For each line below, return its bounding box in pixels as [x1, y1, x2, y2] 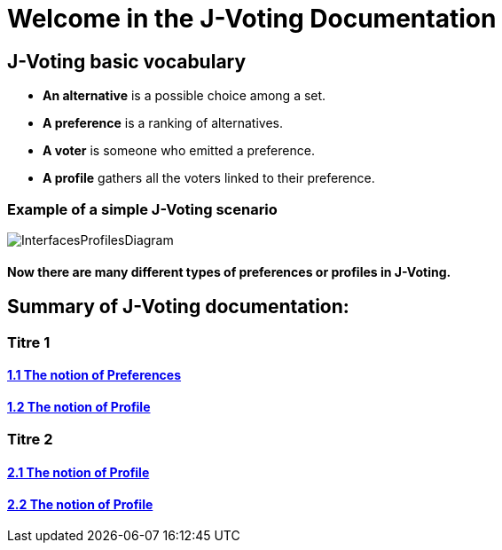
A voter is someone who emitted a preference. [43, 143, 315, 159]
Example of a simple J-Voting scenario [7, 200, 278, 218]
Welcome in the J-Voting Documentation [7, 4, 497, 34]
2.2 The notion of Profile [7, 496, 153, 512]
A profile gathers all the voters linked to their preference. [43, 170, 375, 186]
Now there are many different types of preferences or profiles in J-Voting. [7, 263, 451, 279]
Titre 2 [7, 430, 53, 449]
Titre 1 [7, 333, 51, 351]
